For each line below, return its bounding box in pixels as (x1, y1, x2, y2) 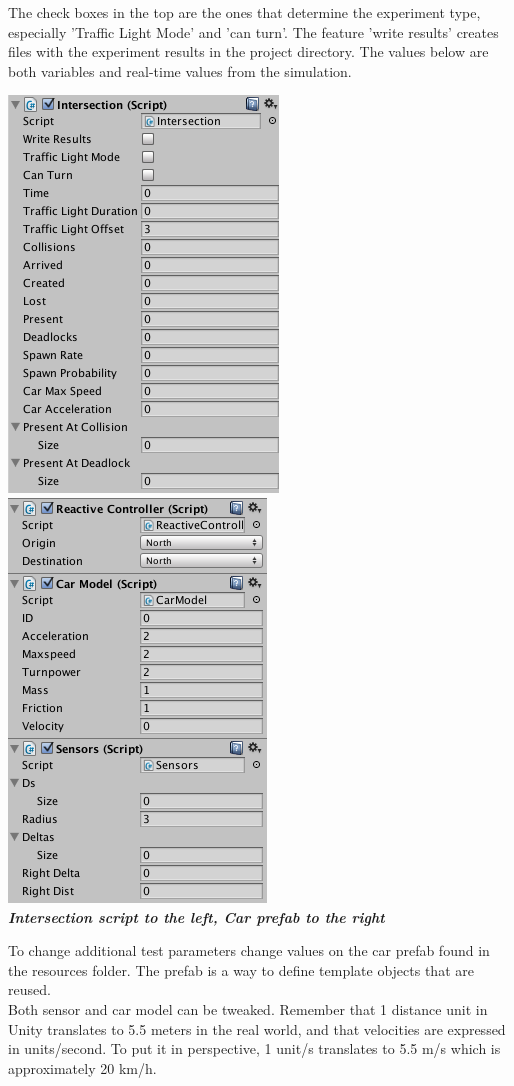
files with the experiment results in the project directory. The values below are (8, 41, 489, 62)
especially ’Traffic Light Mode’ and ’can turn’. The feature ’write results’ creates (8, 21, 499, 42)
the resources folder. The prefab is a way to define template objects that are (8, 959, 474, 980)
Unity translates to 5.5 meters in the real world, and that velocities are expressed (8, 1018, 506, 1039)
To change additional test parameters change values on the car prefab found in (8, 940, 490, 961)
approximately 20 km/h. (8, 1057, 157, 1078)
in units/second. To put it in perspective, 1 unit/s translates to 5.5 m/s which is (8, 1038, 501, 1059)
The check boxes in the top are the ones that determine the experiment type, (8, 2, 481, 22)
